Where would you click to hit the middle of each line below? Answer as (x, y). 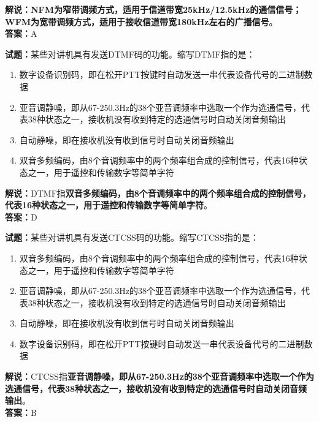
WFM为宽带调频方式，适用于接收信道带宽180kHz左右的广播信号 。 (141, 21)
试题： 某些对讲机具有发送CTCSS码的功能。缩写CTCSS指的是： (132, 237)
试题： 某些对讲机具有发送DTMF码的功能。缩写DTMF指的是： (130, 54)
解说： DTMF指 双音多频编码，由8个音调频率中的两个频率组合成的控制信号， (158, 193)
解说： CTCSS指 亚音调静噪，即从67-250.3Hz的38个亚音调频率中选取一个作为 (159, 376)
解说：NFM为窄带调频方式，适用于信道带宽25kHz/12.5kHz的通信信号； (153, 9)
